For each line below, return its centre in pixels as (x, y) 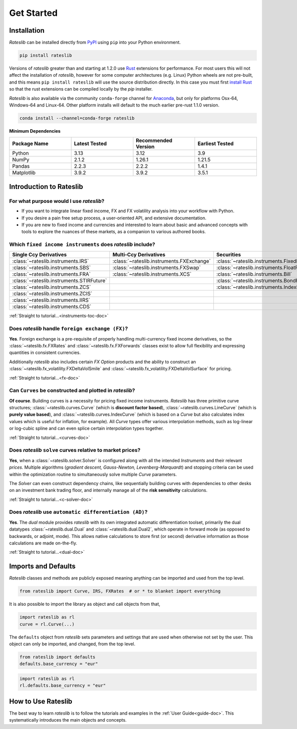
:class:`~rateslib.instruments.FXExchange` (161, 261)
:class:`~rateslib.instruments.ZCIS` (52, 293)
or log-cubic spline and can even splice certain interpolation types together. (87, 429)
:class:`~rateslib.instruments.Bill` (254, 274)
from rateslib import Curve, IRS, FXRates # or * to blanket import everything (120, 591)
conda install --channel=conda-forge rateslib (77, 118)
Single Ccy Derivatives (39, 255)
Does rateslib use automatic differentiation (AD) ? (78, 512)
